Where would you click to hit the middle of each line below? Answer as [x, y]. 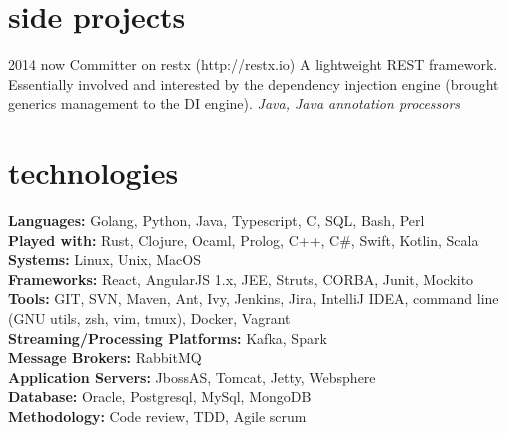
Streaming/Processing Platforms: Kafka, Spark [167, 337]
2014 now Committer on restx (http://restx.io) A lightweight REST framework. [253, 64]
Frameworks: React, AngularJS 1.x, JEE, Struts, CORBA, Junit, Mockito [241, 278]
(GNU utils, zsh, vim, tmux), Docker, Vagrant [149, 318]
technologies [93, 172]
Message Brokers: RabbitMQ [105, 357]
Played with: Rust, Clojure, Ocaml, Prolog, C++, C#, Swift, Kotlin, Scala [243, 239]
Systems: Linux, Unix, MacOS [104, 259]
